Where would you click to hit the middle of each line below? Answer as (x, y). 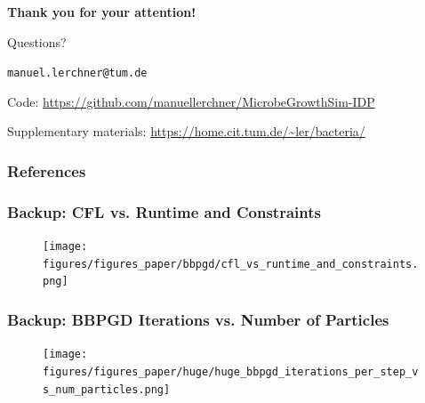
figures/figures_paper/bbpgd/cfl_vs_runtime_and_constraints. (231, 264)
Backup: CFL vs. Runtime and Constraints (164, 211)
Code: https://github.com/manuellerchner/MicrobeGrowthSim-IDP (191, 101)
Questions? (37, 41)
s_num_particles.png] (107, 389)
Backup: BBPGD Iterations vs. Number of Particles (198, 319)
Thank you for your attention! (102, 12)
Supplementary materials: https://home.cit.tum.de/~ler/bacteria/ (186, 131)
